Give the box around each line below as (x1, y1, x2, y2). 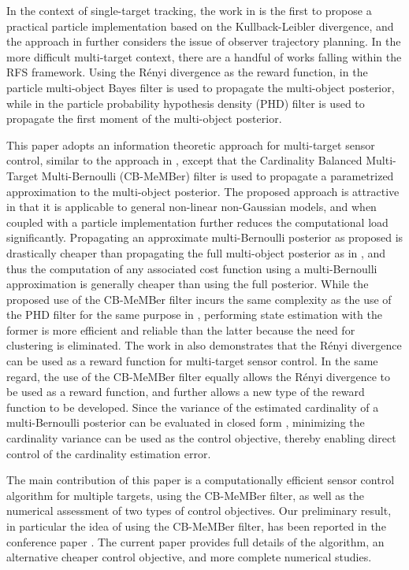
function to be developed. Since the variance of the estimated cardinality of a (6, 398, 379, 415)
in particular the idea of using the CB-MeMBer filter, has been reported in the (6, 518, 386, 534)
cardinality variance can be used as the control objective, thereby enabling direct (6, 430, 396, 446)
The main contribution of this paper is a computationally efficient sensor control (6, 472, 395, 488)
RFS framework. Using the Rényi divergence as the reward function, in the (6, 64, 368, 80)
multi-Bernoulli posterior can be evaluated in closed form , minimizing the (6, 414, 365, 431)
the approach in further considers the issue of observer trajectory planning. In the (6, 33, 401, 50)
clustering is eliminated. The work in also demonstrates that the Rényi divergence (6, 337, 402, 353)
